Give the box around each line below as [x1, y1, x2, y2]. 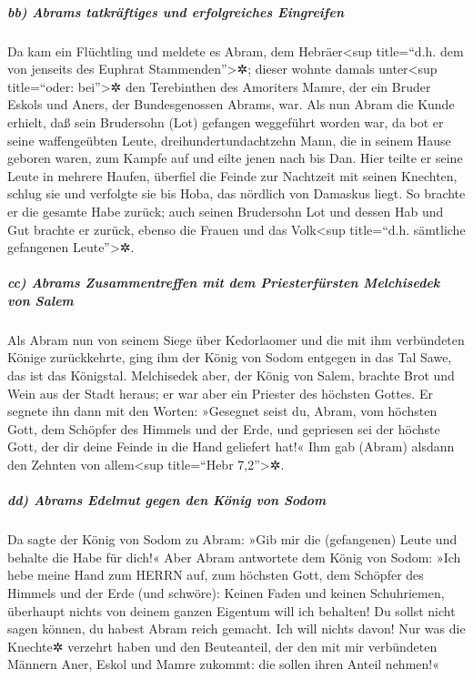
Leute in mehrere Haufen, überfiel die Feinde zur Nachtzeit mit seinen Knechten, [7, 166, 458, 185]
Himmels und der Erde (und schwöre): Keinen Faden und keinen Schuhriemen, [7, 583, 445, 602]
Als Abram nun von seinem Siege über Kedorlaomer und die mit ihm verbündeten [7, 329, 465, 349]
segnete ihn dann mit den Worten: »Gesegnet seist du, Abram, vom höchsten [7, 401, 438, 421]
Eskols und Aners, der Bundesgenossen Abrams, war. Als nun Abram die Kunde [7, 95, 455, 114]
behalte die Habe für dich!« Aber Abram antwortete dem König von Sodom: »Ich [7, 547, 461, 566]
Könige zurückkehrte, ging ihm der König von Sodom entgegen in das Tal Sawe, [7, 348, 452, 367]
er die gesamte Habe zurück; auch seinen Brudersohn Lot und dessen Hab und [7, 201, 444, 220]
